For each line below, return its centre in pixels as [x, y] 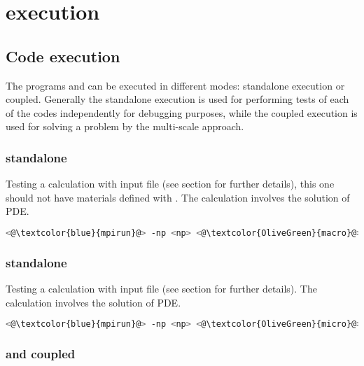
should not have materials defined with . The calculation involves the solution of [178, 197]
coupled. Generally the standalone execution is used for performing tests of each [177, 99]
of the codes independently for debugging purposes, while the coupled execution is [182, 112]
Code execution [63, 56]
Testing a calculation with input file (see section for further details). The [161, 289]
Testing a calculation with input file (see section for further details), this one [170, 184]
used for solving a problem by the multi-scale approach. [125, 126]
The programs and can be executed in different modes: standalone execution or [175, 85]
